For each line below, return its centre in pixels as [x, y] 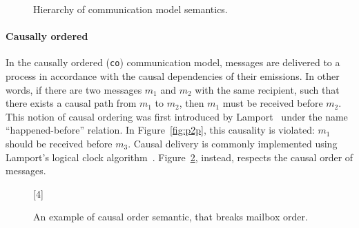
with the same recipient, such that [267, 89]
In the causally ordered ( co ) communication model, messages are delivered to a [173, 62]
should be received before [59, 144]
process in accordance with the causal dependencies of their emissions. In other [173, 76]
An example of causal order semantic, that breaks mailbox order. [171, 217]
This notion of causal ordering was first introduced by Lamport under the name [177, 116]
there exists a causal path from [71, 103]
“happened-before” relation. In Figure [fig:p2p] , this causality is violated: [160, 130]
